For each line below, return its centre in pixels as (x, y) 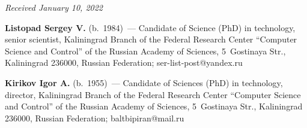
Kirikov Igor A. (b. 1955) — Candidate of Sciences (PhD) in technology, (144, 82)
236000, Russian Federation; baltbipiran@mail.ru (95, 118)
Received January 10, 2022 (54, 7)
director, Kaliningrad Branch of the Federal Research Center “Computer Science (153, 94)
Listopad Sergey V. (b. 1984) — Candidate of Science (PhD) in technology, (150, 27)
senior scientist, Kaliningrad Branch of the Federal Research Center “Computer (151, 39)
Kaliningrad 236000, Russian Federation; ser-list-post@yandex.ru (124, 63)
